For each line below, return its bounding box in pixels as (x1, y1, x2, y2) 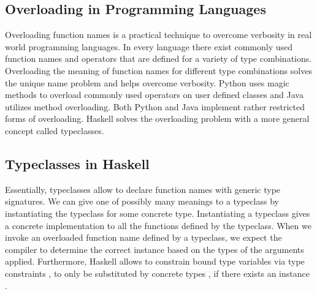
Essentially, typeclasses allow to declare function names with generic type (5, 183, 281, 195)
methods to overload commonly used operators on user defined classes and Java (5, 88, 304, 101)
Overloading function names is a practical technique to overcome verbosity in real (5, 28, 312, 41)
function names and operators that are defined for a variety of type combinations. (5, 52, 312, 65)
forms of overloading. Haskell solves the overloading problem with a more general (5, 112, 310, 125)
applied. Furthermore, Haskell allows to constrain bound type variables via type (5, 255, 305, 268)
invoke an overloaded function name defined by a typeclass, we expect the (5, 231, 282, 244)
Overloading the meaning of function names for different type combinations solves (5, 64, 312, 77)
